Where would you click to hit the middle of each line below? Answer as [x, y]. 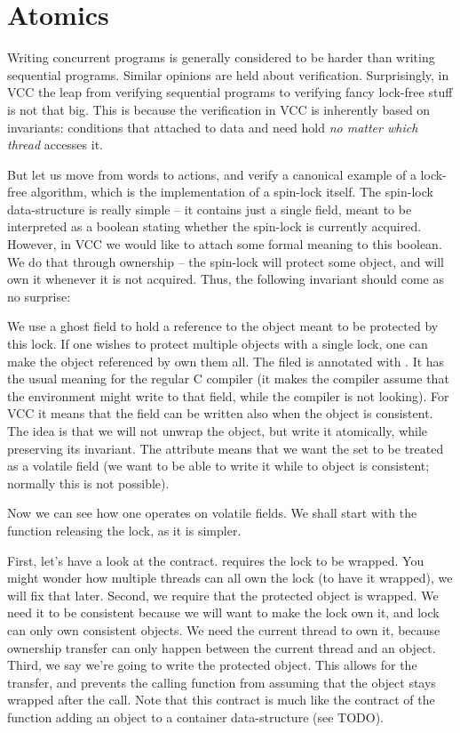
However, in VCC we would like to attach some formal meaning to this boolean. [225, 244]
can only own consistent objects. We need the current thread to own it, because [224, 629]
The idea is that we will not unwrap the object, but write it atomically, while [218, 431]
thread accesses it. [55, 145]
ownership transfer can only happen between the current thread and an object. [222, 647]
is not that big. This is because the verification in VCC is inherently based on [219, 109]
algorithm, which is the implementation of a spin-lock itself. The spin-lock [232, 192]
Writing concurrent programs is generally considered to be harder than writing [221, 57]
